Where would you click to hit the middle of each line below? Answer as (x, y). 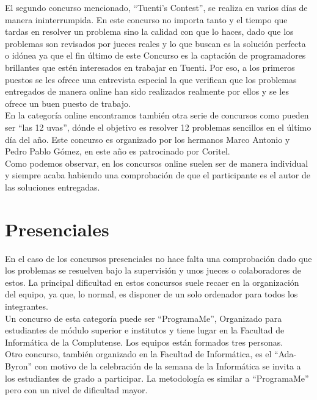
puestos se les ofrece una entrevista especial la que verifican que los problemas (151, 79)
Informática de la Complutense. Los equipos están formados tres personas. (144, 342)
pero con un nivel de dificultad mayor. (76, 390)
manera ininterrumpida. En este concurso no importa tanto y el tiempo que (146, 19)
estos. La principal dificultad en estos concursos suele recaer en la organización (152, 282)
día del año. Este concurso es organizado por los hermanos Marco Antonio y (148, 139)
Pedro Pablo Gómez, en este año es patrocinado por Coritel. (118, 151)
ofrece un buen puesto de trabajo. (68, 103)
